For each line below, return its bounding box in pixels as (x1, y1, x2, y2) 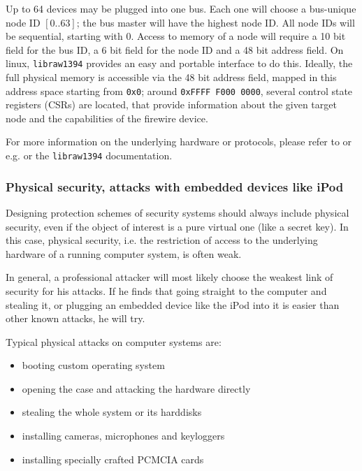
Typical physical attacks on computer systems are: (6, 334, 222, 349)
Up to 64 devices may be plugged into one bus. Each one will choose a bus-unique (6, 1, 356, 15)
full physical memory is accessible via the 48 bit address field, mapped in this (6, 70, 337, 85)
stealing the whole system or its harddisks (22, 405, 202, 419)
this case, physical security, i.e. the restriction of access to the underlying (6, 233, 318, 247)
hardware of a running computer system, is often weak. (6, 246, 242, 261)
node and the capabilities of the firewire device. (6, 110, 208, 125)
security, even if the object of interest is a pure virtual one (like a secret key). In (6, 219, 349, 233)
